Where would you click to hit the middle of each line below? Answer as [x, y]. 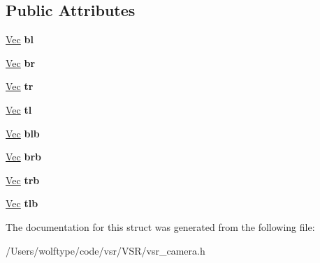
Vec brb [23, 157]
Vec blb [23, 133]
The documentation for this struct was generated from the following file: [160, 226]
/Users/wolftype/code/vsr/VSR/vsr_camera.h [106, 250]
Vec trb [23, 180]
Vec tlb [22, 203]
